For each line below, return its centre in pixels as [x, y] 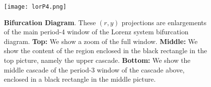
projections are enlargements [164, 22]
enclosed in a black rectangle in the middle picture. [80, 79]
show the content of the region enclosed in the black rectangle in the [105, 51]
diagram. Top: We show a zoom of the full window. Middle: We [101, 41]
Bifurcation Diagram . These [50, 22]
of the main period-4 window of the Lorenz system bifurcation [96, 32]
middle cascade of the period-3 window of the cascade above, [94, 69]
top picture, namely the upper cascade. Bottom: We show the [97, 60]
